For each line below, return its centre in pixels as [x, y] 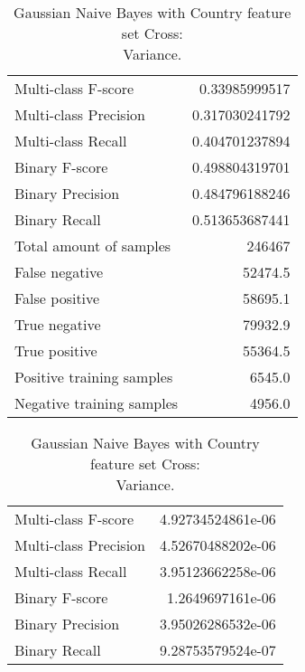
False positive [57, 298]
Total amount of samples [93, 246]
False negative [59, 272]
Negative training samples [97, 403]
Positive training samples [94, 377]
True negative [58, 324]
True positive [56, 350]
